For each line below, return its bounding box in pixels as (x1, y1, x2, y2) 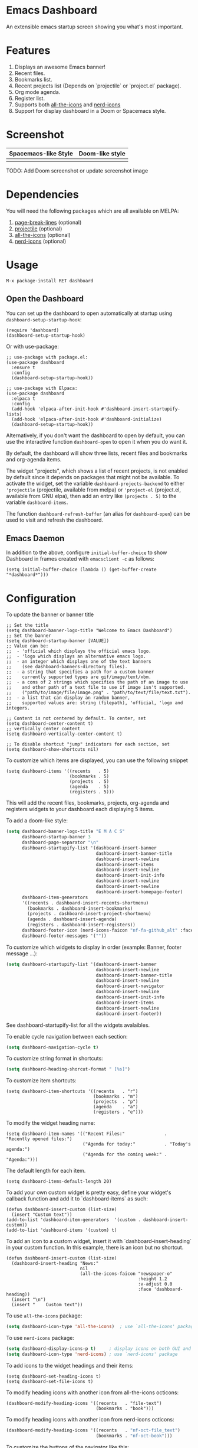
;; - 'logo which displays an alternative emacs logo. (6, 653, 146, 659)
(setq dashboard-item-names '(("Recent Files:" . (6, 1131, 167, 1137)
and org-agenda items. (6, 455, 62, 463)
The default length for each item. (6, 1167, 86, 1174)
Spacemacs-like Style (9, 149, 74, 157)
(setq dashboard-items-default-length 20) (6, 1179, 112, 1185)
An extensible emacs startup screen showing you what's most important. (6, 23, 184, 30)
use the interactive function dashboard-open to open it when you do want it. (6, 438, 187, 445)
